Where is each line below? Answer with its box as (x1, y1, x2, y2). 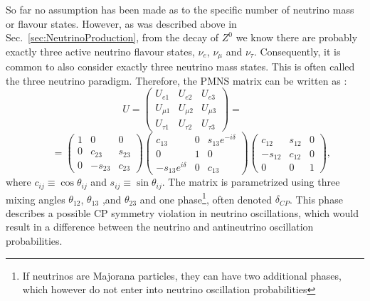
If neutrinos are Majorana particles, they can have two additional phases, (22, 268, 342, 282)
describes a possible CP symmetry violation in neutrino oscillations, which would (6, 205, 359, 220)
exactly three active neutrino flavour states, (6, 43, 195, 58)
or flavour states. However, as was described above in (6, 16, 237, 31)
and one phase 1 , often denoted (139, 189, 273, 206)
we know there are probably (236, 30, 358, 45)
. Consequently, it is (253, 43, 341, 58)
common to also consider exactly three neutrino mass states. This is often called (6, 59, 355, 74)
